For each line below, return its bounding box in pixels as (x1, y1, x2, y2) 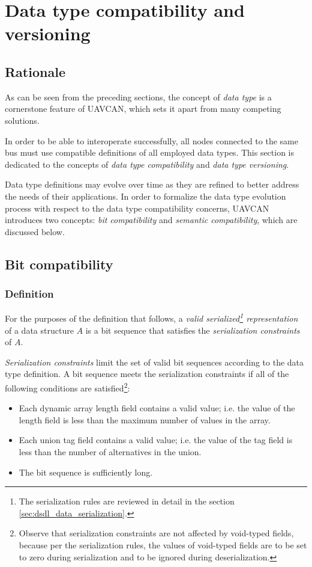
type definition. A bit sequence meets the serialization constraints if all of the (5, 367, 289, 380)
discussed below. (5, 225, 65, 238)
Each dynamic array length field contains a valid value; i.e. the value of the (19, 402, 295, 414)
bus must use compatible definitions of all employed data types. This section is (5, 146, 295, 159)
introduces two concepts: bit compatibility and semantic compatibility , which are (5, 213, 298, 226)
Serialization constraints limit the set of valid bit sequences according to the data (5, 355, 304, 368)
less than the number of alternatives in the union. (19, 445, 202, 458)
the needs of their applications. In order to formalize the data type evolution (5, 189, 286, 202)
